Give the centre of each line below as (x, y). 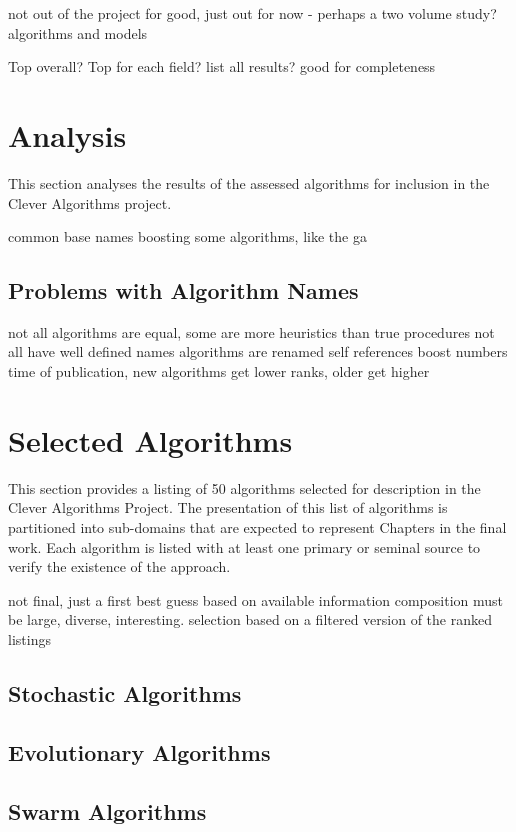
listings (29, 638)
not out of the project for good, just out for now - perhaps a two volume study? (252, 13)
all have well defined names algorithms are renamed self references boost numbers (258, 351)
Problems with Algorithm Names (183, 290)
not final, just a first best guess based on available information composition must (255, 599)
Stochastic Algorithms (125, 692)
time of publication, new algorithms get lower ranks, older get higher (219, 371)
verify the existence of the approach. (119, 566)
